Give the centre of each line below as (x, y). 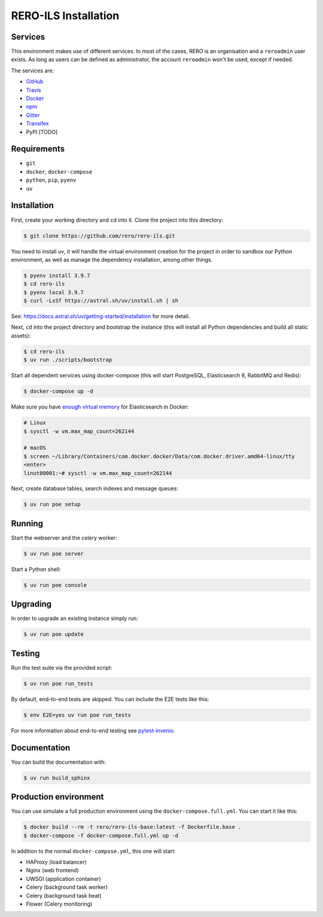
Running (27, 523)
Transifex (37, 123)
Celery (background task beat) (64, 895)
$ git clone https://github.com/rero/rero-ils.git (100, 236)
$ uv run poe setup (52, 504)
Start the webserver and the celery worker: (64, 538)
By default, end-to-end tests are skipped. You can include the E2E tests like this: (110, 699)
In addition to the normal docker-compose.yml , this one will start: (93, 851)
